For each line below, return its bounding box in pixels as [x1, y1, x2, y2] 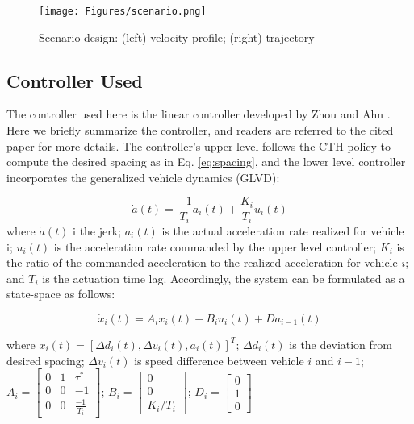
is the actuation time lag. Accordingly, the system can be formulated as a [42, 269, 405, 286]
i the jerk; [73, 222, 122, 239]
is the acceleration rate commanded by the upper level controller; [53, 238, 377, 255]
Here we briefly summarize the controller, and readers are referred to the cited [6, 122, 394, 139]
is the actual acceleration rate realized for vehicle [161, 222, 404, 239]
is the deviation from [289, 335, 392, 352]
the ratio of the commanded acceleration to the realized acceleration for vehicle [6, 254, 398, 271]
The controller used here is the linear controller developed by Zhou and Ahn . [6, 106, 391, 123]
